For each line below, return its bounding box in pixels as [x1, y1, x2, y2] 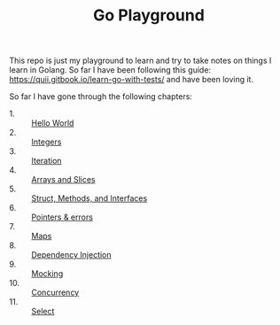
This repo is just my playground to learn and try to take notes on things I [9, 55, 272, 66]
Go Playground [92, 5, 206, 26]
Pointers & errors [31, 212, 93, 222]
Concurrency [31, 287, 80, 298]
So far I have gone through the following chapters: [9, 91, 193, 102]
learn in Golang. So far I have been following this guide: [9, 65, 211, 75]
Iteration [31, 156, 62, 166]
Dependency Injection [31, 250, 113, 260]
